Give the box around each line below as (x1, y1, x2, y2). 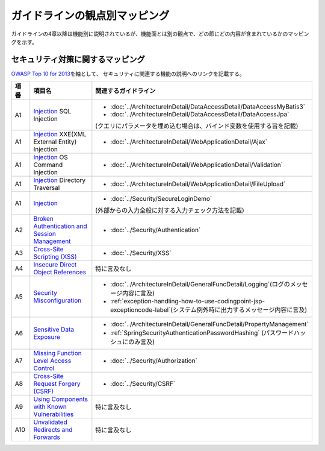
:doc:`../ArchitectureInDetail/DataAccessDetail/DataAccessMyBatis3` (110, 102, 305, 111)
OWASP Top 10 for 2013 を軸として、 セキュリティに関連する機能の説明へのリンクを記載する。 (11, 70, 245, 77)
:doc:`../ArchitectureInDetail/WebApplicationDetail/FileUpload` (110, 180, 286, 188)
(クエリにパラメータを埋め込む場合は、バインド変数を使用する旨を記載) (95, 122, 299, 130)
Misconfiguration (33, 296, 82, 304)
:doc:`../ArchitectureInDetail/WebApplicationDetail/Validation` (110, 160, 283, 169)
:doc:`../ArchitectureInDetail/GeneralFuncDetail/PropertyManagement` (110, 320, 309, 329)
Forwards (33, 433, 60, 441)
